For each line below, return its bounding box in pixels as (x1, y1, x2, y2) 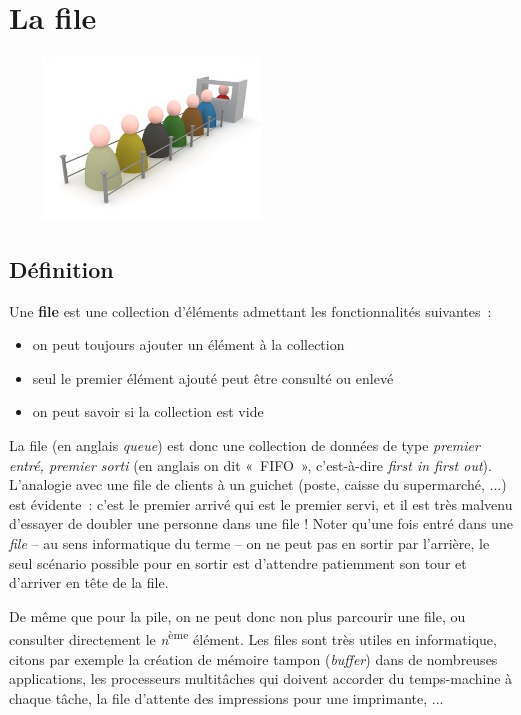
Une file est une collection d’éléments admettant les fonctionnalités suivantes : (9, 300, 492, 321)
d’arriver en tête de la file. (9, 572, 169, 593)
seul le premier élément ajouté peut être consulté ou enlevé (32, 367, 394, 388)
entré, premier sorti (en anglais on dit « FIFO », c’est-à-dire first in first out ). (9, 454, 492, 475)
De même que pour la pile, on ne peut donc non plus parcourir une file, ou (9, 605, 466, 626)
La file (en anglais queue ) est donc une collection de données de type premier (9, 434, 480, 455)
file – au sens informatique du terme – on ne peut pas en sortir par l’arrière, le (9, 532, 490, 553)
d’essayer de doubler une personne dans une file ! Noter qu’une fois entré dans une (9, 513, 513, 534)
